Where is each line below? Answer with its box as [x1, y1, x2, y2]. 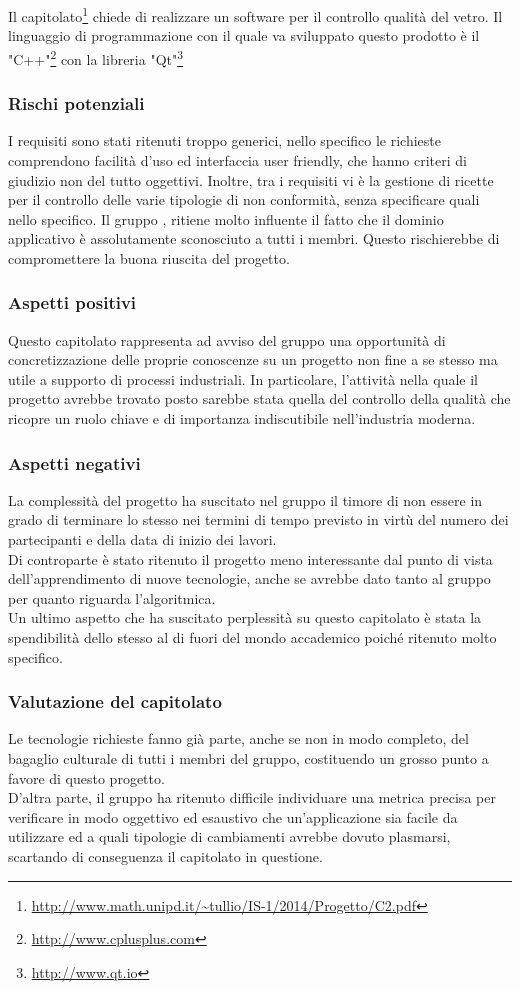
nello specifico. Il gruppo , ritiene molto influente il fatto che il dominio [8, 208, 444, 229]
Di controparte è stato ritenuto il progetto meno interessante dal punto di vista [8, 548, 493, 569]
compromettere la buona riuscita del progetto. [8, 247, 290, 268]
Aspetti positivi [8, 290, 137, 315]
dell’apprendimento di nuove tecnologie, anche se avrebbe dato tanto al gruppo [8, 568, 491, 589]
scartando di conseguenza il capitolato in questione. [8, 846, 323, 866]
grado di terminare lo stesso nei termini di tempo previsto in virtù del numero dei [8, 509, 509, 530]
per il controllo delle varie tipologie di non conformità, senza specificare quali [8, 189, 480, 210]
